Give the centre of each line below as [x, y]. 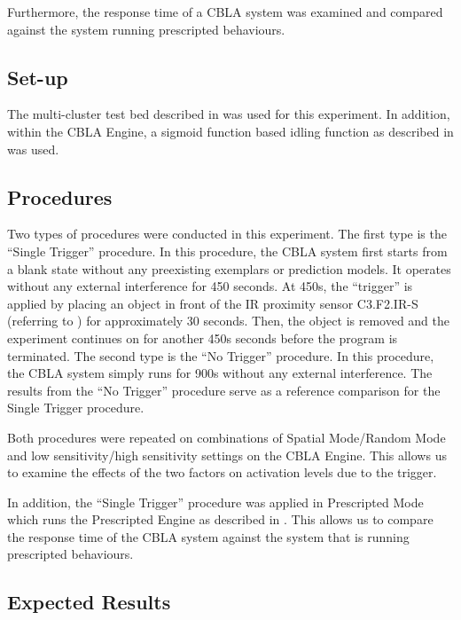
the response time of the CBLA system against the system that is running [208, 536]
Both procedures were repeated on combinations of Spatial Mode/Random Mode [227, 437]
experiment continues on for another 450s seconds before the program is [203, 337]
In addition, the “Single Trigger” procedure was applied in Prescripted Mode [215, 502]
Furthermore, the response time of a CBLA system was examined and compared [225, 12]
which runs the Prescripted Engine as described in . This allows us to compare [220, 519]
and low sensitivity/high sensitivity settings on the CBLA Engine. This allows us [227, 455]
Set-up [38, 77]
